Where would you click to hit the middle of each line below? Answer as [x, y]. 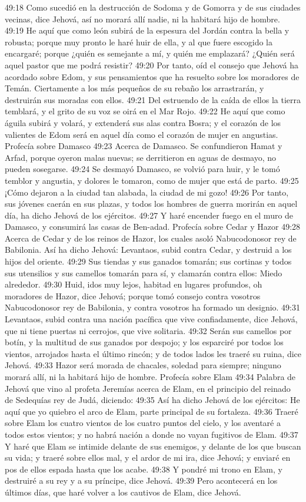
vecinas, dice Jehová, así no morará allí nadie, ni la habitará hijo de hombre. [142, 19]
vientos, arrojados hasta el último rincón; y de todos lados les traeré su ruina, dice [153, 353]
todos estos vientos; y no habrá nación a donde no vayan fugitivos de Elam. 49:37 [152, 434]
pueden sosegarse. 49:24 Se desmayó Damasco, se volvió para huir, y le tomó [142, 169]
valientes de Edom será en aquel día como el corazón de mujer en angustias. [142, 134]
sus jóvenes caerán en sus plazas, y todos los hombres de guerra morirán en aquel [151, 204]
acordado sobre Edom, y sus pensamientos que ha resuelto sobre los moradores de [152, 76]
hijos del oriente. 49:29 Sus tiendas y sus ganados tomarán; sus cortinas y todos [148, 261]
